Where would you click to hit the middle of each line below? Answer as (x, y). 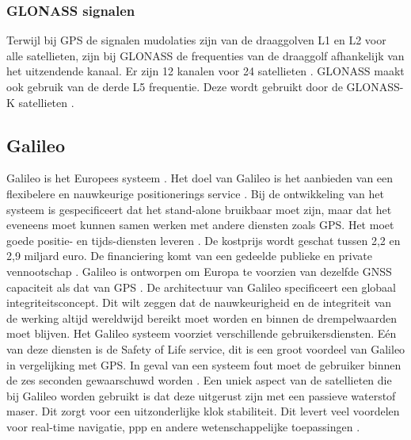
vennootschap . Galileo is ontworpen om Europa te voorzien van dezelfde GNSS (199, 271)
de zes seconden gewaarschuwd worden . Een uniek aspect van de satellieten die (199, 380)
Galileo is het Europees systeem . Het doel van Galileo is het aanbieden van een (200, 178)
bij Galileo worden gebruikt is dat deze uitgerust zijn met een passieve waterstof (201, 395)
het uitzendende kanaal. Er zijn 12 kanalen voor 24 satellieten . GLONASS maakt (205, 71)
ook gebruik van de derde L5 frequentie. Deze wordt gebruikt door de (175, 86)
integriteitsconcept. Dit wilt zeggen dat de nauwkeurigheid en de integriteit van (199, 302)
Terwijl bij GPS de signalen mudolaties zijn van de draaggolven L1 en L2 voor (196, 40)
